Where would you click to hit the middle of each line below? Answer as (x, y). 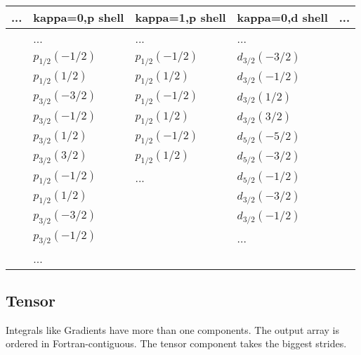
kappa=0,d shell (282, 17)
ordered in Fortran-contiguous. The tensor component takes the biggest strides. (176, 343)
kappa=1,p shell (180, 17)
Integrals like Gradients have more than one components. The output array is (173, 329)
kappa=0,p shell (79, 17)
